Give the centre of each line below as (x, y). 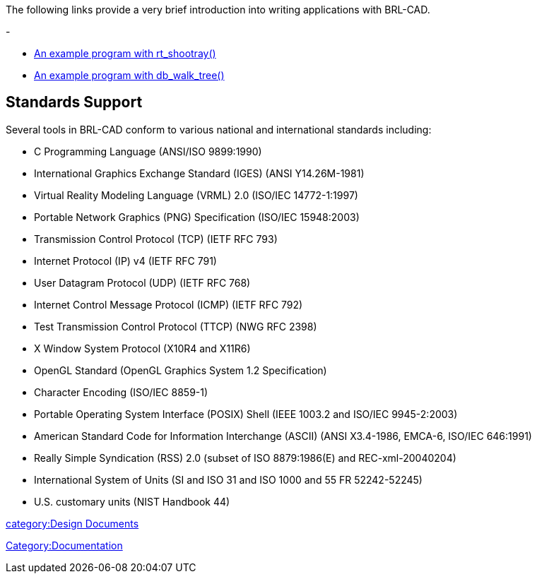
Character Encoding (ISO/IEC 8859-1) (121, 392)
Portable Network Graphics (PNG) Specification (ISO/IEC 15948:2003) (197, 217)
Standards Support (74, 102)
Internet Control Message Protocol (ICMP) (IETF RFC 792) (169, 304)
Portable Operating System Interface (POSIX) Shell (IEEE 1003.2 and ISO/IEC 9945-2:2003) (246, 414)
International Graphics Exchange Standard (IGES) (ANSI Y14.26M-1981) (199, 173)
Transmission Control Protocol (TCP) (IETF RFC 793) (156, 239)
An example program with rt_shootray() (125, 53)
